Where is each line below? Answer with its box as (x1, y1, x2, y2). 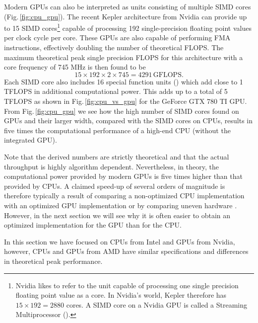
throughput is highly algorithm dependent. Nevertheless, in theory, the (4, 161, 219, 171)
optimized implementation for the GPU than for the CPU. (4, 220, 182, 230)
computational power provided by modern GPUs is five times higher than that (4, 171, 243, 181)
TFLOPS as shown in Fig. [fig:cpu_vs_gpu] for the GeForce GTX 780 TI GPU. (4, 96, 247, 106)
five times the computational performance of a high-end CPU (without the (4, 125, 231, 135)
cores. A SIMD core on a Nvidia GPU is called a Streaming (66, 299, 248, 310)
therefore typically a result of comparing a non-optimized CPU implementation (4, 190, 245, 201)
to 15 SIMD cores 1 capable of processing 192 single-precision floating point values (4, 21, 252, 33)
